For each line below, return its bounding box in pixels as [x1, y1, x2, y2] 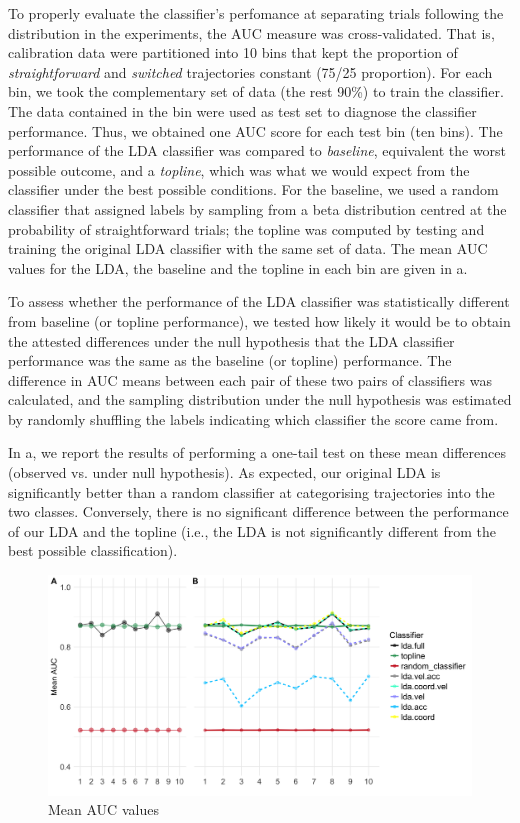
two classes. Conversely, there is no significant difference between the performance [8, 501, 509, 522]
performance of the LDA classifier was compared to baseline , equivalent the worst [8, 140, 507, 161]
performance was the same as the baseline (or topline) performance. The [8, 350, 452, 371]
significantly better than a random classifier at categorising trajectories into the [8, 481, 495, 502]
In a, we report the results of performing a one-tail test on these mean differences [8, 442, 506, 463]
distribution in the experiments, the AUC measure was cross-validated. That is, [8, 22, 495, 43]
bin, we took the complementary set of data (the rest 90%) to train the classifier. [8, 81, 504, 102]
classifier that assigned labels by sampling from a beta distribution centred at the [8, 198, 507, 219]
